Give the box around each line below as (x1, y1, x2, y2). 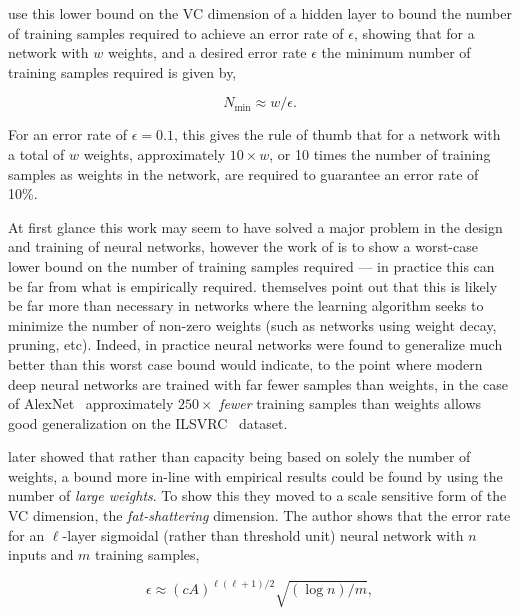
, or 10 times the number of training (269, 143, 491, 164)
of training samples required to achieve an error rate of (8, 22, 344, 43)
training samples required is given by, (8, 61, 237, 82)
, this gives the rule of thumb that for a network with (173, 124, 501, 145)
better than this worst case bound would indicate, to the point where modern (8, 353, 483, 374)
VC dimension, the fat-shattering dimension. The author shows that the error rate (8, 505, 511, 526)
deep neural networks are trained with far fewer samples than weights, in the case (8, 373, 508, 394)
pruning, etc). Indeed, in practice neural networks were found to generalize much (8, 334, 503, 355)
